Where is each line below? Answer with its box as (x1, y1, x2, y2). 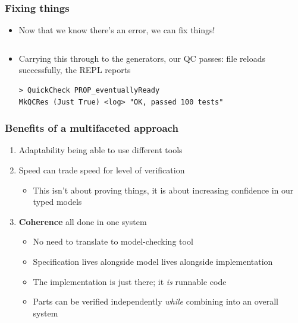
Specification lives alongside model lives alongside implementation (33, 255, 273, 267)
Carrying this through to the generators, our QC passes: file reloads (18, 52, 265, 64)
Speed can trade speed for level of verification (18, 164, 185, 176)
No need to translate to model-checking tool (33, 235, 193, 248)
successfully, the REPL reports (18, 64, 131, 76)
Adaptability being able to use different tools (18, 144, 183, 156)
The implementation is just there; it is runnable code (33, 275, 227, 287)
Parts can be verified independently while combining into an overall (33, 295, 278, 308)
